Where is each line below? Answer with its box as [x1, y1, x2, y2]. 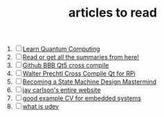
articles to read [68, 5, 158, 21]
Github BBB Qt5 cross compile [22, 61, 109, 70]
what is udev [22, 102, 60, 111]
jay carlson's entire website [22, 86, 101, 94]
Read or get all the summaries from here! [22, 53, 140, 62]
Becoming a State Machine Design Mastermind [22, 78, 157, 86]
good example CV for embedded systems [22, 94, 142, 102]
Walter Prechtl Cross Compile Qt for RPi [22, 69, 136, 78]
